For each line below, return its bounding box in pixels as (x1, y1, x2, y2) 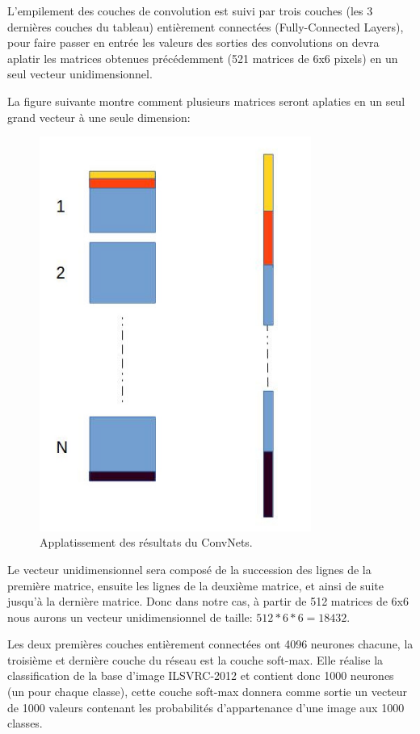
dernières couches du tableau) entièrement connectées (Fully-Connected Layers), (7, 18, 404, 35)
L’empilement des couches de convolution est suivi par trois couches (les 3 (7, 2, 373, 19)
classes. (7, 715, 43, 732)
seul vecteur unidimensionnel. (7, 65, 153, 82)
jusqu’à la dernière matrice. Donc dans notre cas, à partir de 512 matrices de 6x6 (7, 593, 409, 610)
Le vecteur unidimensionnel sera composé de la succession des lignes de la (7, 560, 372, 577)
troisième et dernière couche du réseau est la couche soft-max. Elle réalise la (7, 651, 384, 668)
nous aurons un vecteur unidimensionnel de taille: (7, 608, 253, 625)
